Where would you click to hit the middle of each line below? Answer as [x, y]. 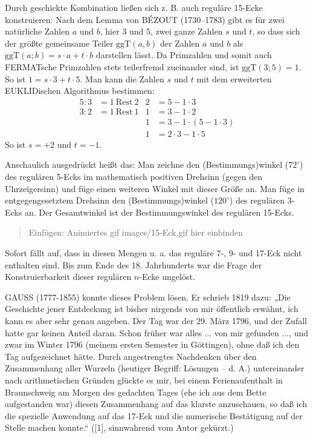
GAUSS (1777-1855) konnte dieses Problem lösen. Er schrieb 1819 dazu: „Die [148, 297]
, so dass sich [276, 31]
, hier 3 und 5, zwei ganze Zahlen [161, 31]
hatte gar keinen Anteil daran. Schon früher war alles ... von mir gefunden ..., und [157, 332]
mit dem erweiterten [234, 78]
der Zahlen [180, 43]
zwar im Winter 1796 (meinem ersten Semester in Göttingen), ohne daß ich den [152, 344]
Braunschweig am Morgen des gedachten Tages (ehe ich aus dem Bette [136, 392]
